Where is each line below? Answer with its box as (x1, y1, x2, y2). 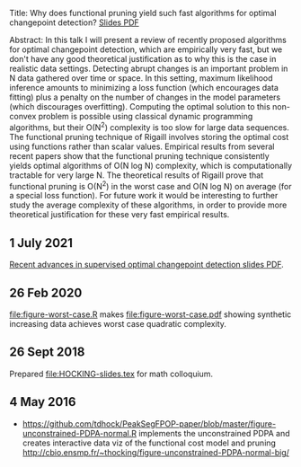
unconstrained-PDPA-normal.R (22, 427, 137, 438)
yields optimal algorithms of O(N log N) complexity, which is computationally (9, 160, 293, 171)
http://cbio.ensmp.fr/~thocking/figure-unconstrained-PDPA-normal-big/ (22, 446, 290, 457)
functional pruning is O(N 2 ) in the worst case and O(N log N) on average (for (9, 179, 292, 191)
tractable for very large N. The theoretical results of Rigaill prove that (9, 170, 263, 181)
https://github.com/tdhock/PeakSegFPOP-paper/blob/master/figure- (22, 418, 277, 429)
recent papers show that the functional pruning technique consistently (9, 150, 270, 161)
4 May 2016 (9, 394, 76, 410)
